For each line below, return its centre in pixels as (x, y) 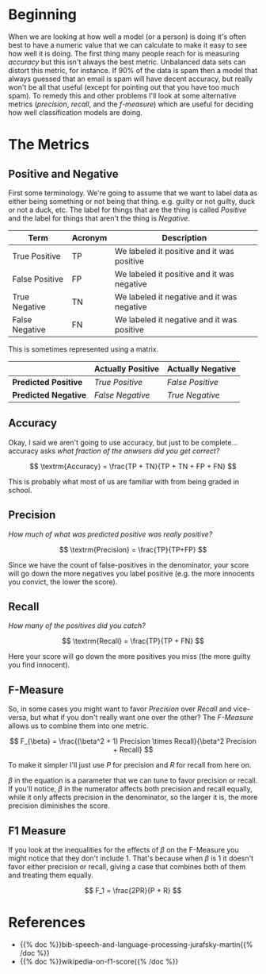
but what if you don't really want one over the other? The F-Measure (142, 718)
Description (184, 237)
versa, (19, 718)
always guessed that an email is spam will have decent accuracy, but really (131, 79)
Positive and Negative (63, 173)
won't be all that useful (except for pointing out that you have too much (124, 87)
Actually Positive (127, 368)
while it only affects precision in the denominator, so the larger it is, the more (133, 797)
